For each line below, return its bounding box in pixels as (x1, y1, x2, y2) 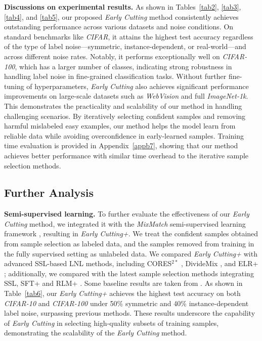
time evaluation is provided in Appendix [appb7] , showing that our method (4, 140, 238, 151)
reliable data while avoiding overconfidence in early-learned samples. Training (4, 130, 244, 141)
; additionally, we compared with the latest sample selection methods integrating (4, 268, 254, 278)
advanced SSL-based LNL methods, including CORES (4, 258, 172, 269)
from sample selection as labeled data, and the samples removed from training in (4, 238, 254, 249)
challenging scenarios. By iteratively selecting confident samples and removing (4, 110, 246, 121)
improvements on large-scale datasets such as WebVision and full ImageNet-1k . (4, 91, 248, 101)
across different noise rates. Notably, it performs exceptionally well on (4, 51, 220, 61)
